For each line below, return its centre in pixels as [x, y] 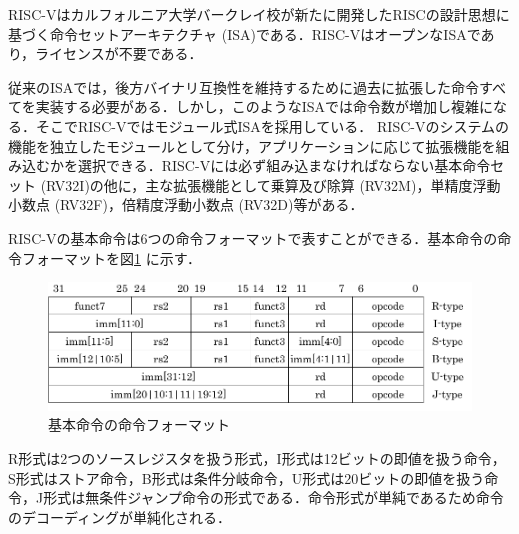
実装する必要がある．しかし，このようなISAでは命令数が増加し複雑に [264, 106]
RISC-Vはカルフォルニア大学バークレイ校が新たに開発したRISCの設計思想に [259, 14]
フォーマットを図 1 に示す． [111, 257]
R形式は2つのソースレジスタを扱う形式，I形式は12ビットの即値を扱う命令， [257, 458]
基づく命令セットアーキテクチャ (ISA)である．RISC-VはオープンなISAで [244, 33]
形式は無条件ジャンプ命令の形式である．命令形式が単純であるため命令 [273, 497]
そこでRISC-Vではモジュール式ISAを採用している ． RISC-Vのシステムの [272, 125]
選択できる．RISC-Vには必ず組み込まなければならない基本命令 [284, 165]
